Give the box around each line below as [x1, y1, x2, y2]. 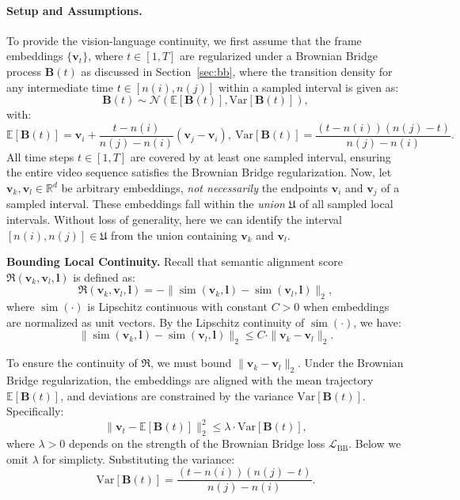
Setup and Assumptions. [6, 2, 143, 18]
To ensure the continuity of [6, 354, 138, 371]
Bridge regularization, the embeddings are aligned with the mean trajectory [6, 372, 374, 388]
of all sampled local [299, 195, 393, 212]
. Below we [348, 435, 401, 452]
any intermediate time [6, 78, 113, 95]
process [6, 62, 42, 79]
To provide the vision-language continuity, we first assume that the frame [6, 32, 362, 48]
